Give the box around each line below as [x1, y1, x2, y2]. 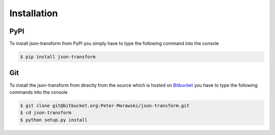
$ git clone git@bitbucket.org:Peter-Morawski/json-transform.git [20, 103, 189, 109]
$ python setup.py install [20, 117, 88, 123]
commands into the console [9, 89, 68, 95]
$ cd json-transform [20, 110, 71, 116]
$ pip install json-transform [20, 54, 96, 60]
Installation [9, 8, 58, 19]
